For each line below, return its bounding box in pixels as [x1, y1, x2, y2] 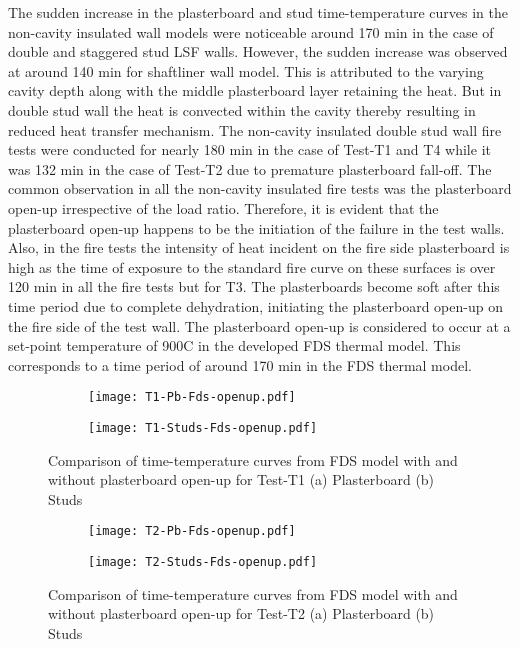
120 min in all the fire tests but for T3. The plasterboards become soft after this [8, 276, 500, 297]
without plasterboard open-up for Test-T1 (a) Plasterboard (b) [48, 469, 435, 490]
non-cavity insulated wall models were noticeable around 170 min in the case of [8, 21, 494, 42]
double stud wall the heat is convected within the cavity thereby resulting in [8, 99, 476, 120]
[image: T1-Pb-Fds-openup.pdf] [88, 390, 296, 405]
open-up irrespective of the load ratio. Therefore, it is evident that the [8, 197, 439, 218]
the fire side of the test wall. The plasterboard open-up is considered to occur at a [8, 315, 511, 336]
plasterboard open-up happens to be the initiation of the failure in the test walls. [8, 217, 505, 238]
